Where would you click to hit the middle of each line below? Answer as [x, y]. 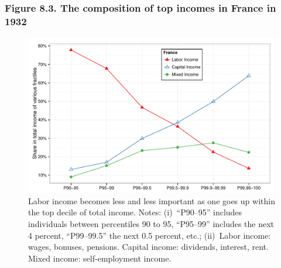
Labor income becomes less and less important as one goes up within [152, 200]
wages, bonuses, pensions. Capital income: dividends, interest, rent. [148, 247]
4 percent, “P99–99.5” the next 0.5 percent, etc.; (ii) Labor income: [150, 235]
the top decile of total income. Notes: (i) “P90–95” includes [135, 212]
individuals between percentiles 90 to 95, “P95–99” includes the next [151, 223]
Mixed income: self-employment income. [100, 258]
